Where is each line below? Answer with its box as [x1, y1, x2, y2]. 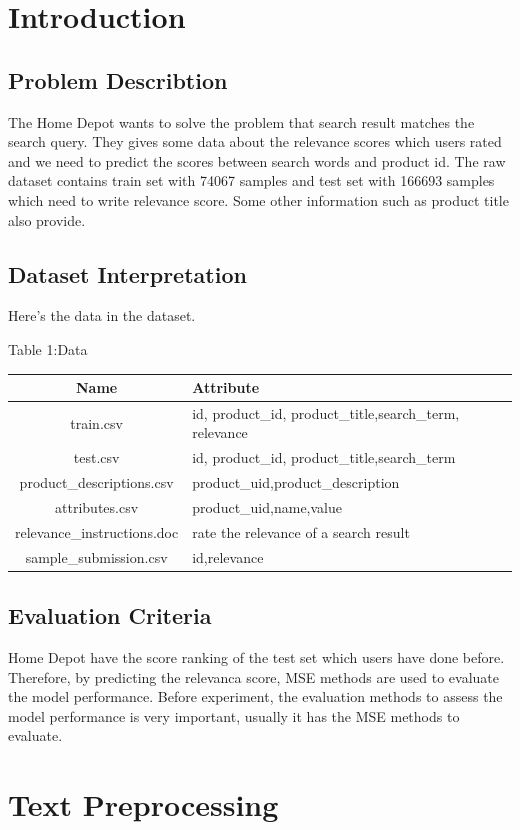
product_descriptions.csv [19, 472, 174, 493]
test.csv [73, 447, 120, 468]
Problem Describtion [8, 64, 228, 95]
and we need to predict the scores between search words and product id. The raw [8, 150, 506, 171]
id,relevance [192, 546, 264, 567]
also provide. [8, 209, 86, 230]
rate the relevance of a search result [192, 521, 410, 542]
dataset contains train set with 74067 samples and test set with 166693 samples [8, 170, 495, 191]
